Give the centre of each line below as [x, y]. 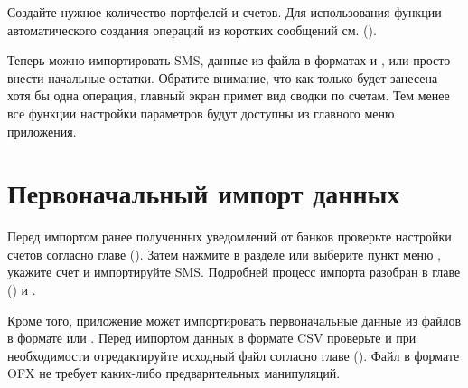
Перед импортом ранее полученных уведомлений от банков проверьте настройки [229, 237]
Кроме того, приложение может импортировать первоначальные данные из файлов [234, 320]
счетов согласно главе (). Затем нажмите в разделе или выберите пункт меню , [224, 254]
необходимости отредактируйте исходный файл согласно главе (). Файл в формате [234, 355]
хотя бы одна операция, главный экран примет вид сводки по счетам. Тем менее [229, 95]
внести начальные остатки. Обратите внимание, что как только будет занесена [223, 77]
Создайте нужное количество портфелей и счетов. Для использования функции [225, 12]
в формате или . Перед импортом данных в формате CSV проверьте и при [212, 338]
